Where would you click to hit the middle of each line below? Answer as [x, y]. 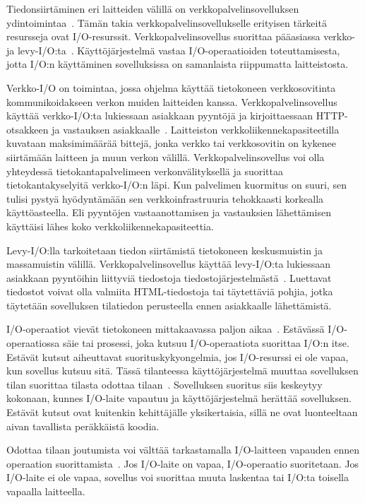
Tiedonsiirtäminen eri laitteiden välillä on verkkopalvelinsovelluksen [153, 8]
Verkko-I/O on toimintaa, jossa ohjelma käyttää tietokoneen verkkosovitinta [171, 87]
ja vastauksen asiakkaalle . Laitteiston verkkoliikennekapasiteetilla [196, 129]
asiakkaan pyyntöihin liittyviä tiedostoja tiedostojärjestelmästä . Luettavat [169, 277]
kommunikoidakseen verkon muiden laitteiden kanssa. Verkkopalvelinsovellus [172, 101]
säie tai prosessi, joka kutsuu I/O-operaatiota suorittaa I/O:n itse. [206, 343]
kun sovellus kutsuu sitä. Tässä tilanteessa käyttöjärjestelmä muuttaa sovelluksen [182, 371]
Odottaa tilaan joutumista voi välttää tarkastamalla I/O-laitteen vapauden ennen [183, 450]
